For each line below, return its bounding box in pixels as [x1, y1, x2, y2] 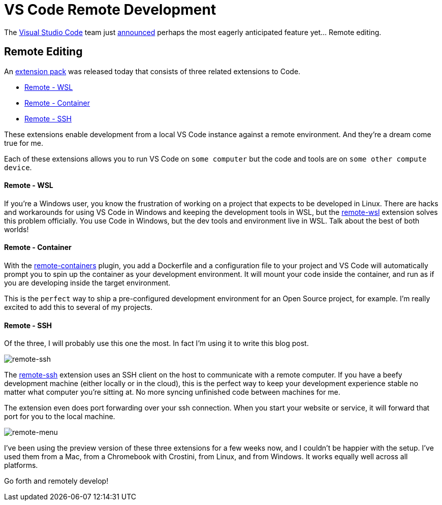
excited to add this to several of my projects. [4, 303, 153, 312]
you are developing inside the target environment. [4, 278, 171, 288]
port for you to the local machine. [4, 412, 115, 421]
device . [4, 163, 32, 172]
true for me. [4, 138, 44, 147]
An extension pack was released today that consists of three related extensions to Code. [4, 67, 301, 76]
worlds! [4, 225, 29, 234]
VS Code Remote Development [4, 1, 216, 18]
